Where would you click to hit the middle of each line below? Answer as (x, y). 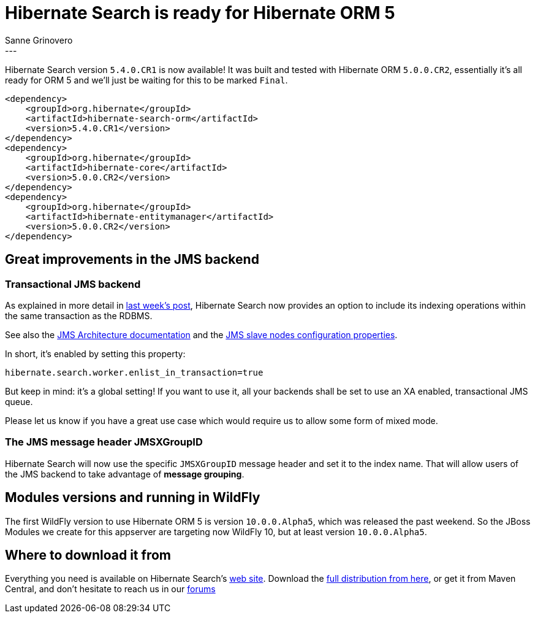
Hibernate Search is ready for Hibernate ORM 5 (200, 13)
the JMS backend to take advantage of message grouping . (125, 474)
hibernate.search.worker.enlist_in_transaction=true (134, 372)
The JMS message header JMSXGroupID (104, 442)
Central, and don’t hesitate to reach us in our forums (110, 589)
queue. (19, 401)
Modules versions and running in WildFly (133, 498)
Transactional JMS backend (73, 284)
